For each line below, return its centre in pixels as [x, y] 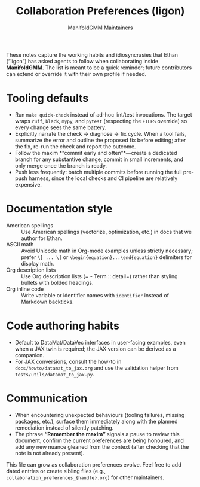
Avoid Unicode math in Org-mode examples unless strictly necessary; [107, 251]
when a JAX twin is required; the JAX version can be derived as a [95, 349]
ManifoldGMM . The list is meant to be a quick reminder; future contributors [99, 68]
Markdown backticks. [48, 302]
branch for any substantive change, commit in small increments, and [99, 159]
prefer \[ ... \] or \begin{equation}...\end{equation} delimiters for [107, 257]
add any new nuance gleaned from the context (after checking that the [102, 446]
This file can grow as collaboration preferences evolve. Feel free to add [94, 464]
